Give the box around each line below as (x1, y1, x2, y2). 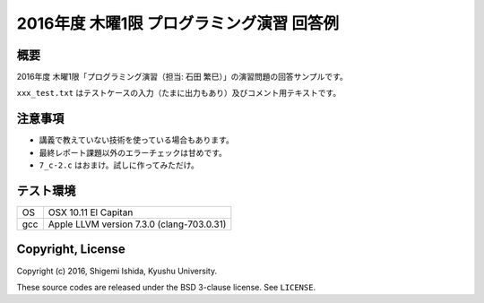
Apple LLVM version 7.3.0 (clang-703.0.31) (48, 218, 227, 230)
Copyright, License (16, 242, 125, 257)
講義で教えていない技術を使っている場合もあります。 (39, 134, 235, 145)
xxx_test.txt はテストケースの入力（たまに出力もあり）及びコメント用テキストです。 (16, 88, 341, 99)
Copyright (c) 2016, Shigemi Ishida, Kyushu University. (16, 265, 218, 276)
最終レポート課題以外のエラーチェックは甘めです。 (39, 147, 228, 158)
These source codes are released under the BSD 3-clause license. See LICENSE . (16, 281, 316, 292)
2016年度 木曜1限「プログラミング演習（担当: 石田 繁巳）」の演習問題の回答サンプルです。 (16, 72, 349, 82)
